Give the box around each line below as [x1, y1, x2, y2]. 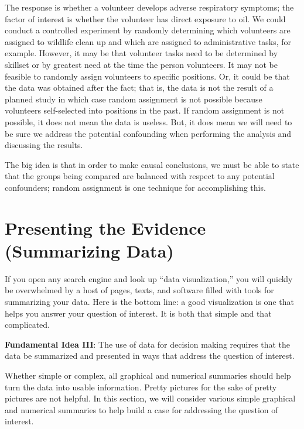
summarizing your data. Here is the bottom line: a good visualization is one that [5, 296, 294, 307]
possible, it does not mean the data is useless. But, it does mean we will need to [5, 115, 292, 128]
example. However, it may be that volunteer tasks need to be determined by [5, 47, 278, 59]
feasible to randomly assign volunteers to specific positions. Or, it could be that [5, 70, 290, 82]
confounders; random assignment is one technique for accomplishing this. [5, 181, 266, 193]
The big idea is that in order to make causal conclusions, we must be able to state [5, 158, 299, 170]
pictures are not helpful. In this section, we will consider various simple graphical [5, 392, 296, 404]
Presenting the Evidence [5, 215, 206, 239]
